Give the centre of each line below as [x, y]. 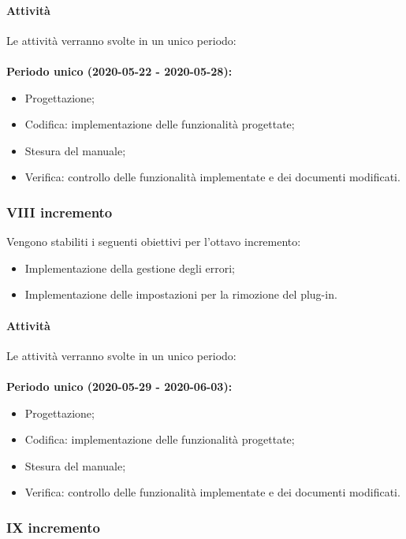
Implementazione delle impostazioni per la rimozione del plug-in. [181, 294]
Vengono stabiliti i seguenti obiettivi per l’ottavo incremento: [154, 242]
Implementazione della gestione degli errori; [130, 268]
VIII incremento [60, 212]
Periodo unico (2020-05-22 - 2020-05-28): [119, 71]
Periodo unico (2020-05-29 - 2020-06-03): [119, 386]
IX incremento [53, 527]
